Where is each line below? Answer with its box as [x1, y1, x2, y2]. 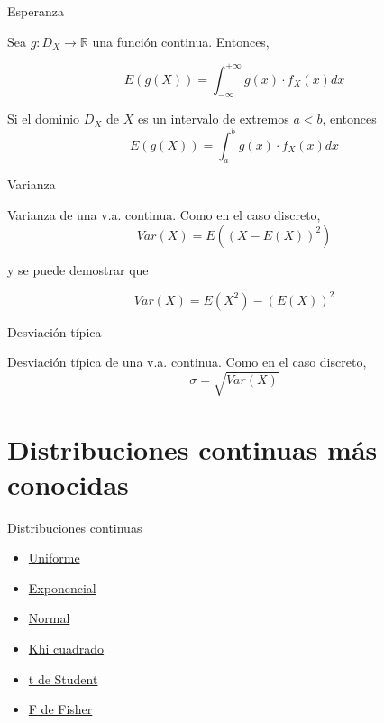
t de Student [28, 669, 98, 688]
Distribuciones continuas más [7, 430, 378, 467]
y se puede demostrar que [7, 260, 149, 279]
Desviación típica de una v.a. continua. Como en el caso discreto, [7, 352, 367, 371]
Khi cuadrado [28, 639, 105, 658]
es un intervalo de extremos [137, 109, 289, 128]
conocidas [7, 465, 129, 502]
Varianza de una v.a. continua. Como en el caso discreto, [7, 205, 321, 224]
